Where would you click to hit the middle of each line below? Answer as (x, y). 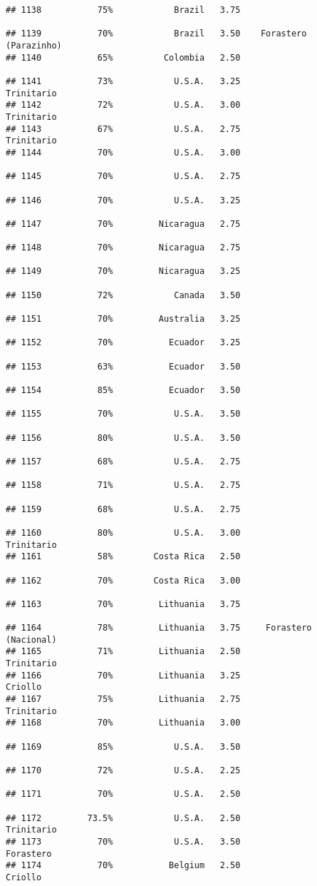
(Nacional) (31, 640)
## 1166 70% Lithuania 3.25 (123, 675)
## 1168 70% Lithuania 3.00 (123, 723)
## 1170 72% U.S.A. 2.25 (123, 770)
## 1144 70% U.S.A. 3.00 (123, 152)
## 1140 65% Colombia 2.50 (123, 57)
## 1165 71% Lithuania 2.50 (123, 652)
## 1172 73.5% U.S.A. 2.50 (123, 818)
